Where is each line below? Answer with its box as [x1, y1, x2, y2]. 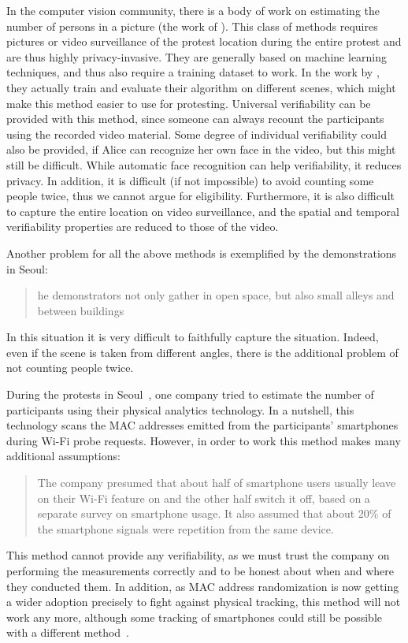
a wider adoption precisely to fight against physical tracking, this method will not [6, 593, 401, 610]
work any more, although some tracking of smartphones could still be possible [6, 608, 383, 625]
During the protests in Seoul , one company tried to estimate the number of [6, 386, 374, 403]
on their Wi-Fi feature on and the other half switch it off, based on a [37, 489, 370, 506]
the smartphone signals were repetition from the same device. [37, 520, 334, 537]
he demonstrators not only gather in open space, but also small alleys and [37, 287, 395, 303]
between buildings [37, 302, 124, 318]
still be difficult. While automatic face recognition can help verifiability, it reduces [6, 156, 402, 173]
